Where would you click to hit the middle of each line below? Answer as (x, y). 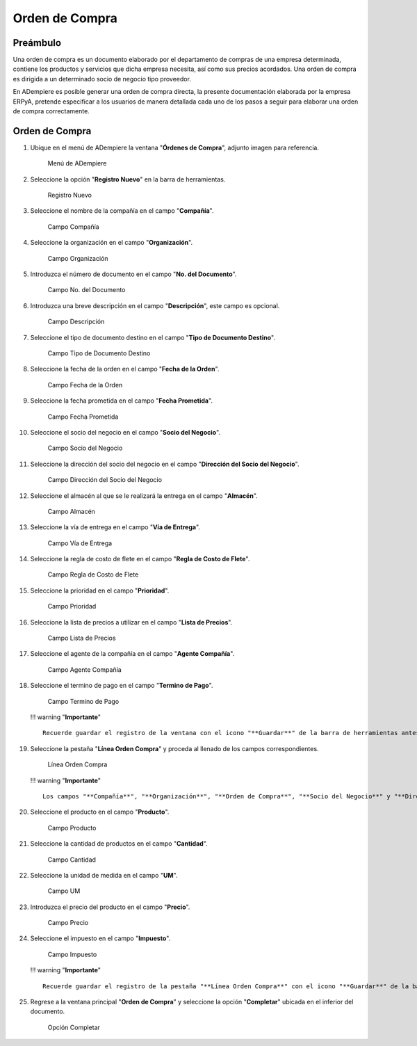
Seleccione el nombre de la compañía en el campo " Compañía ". (122, 211)
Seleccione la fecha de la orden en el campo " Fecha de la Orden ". (125, 369)
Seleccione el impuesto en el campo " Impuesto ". (100, 938)
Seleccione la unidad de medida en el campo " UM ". (104, 875)
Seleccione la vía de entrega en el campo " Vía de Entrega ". (115, 527)
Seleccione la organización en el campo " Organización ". (112, 243)
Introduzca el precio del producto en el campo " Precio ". (110, 907)
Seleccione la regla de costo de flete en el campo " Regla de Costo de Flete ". (140, 559)
